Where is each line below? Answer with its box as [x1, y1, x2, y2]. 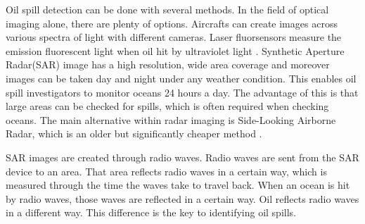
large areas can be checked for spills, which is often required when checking [6, 99, 329, 113]
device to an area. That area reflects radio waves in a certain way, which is [6, 163, 327, 178]
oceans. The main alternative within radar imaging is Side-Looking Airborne [6, 112, 336, 127]
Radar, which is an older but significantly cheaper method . [6, 126, 262, 141]
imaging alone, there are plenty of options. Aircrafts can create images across [6, 15, 338, 30]
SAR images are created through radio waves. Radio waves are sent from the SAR [6, 149, 359, 164]
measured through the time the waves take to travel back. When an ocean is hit [6, 178, 350, 192]
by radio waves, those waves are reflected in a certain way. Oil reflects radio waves [6, 191, 359, 206]
